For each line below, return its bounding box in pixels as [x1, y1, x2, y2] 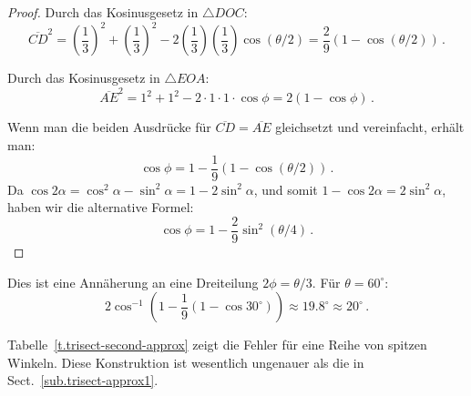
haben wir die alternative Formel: [7, 198, 194, 217]
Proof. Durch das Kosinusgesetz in [7, 3, 199, 21]
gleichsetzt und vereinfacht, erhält [275, 117, 465, 137]
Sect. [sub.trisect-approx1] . [7, 371, 159, 390]
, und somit [253, 179, 318, 198]
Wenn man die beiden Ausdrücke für [7, 117, 211, 137]
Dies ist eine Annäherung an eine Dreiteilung [7, 272, 259, 291]
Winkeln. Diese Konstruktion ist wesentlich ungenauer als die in [7, 352, 364, 371]
